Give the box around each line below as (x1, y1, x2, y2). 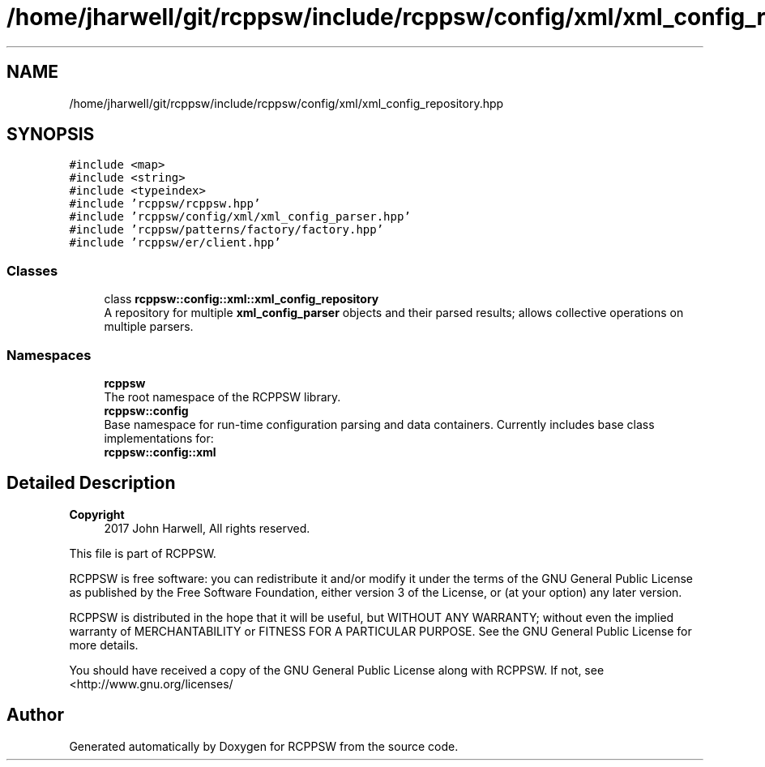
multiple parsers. (104, 319, 194, 334)
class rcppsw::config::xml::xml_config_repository (104, 292, 379, 306)
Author (6, 705, 64, 726)
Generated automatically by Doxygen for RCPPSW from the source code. (69, 739, 459, 753)
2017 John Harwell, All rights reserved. (104, 521, 310, 535)
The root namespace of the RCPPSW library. (104, 389, 341, 404)
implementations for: (104, 431, 214, 445)
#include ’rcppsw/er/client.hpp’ (69, 236, 281, 250)
